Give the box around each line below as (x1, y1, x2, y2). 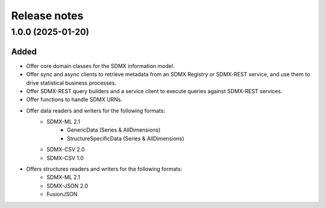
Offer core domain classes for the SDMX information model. (26, 62, 175, 69)
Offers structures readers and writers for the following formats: (26, 165, 183, 173)
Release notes (11, 9, 84, 22)
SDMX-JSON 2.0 (46, 182, 88, 189)
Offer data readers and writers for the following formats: (26, 107, 166, 114)
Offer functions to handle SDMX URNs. (26, 96, 123, 103)
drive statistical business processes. (26, 79, 117, 87)
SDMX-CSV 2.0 (46, 146, 85, 153)
